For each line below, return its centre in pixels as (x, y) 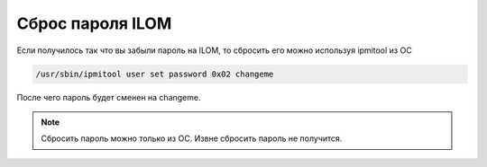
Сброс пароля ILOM (94, 23)
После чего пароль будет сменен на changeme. (109, 97)
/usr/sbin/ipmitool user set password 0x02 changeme (155, 74)
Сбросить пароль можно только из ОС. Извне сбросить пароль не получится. (192, 138)
